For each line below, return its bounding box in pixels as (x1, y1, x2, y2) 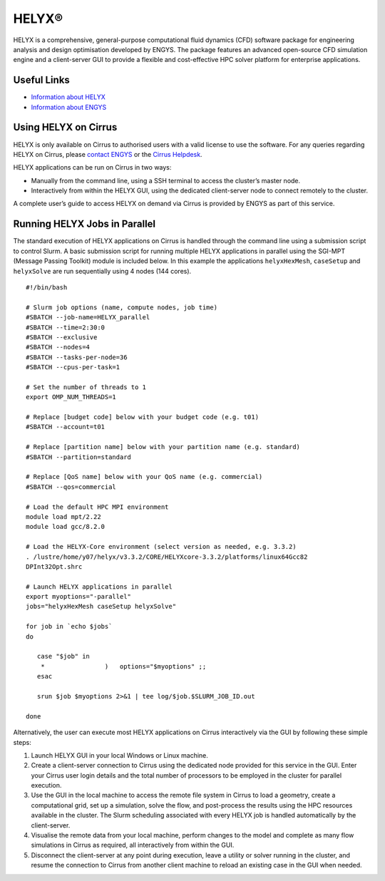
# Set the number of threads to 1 (26, 383, 146, 391)
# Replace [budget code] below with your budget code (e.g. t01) (26, 413, 260, 421)
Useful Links (13, 74, 71, 86)
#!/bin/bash (26, 283, 68, 292)
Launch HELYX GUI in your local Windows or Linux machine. (31, 751, 208, 759)
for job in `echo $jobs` (26, 622, 113, 631)
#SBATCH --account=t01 (26, 423, 106, 431)
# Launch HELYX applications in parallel (26, 582, 173, 591)
